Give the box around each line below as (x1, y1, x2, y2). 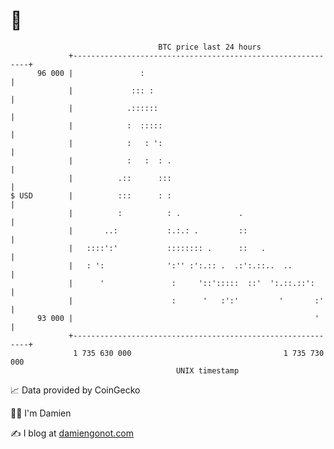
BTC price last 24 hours (158, 42, 262, 52)
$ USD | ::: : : (10, 190, 172, 201)
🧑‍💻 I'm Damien (10, 407, 72, 419)
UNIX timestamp (175, 365, 240, 376)
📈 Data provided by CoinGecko (10, 384, 141, 396)
